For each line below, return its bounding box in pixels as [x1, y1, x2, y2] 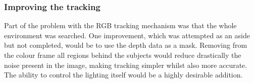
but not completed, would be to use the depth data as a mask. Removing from [4, 40, 247, 50]
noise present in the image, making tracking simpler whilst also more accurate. [4, 59, 247, 70]
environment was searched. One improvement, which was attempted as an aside [4, 30, 250, 40]
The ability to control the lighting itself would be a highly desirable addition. [4, 69, 243, 80]
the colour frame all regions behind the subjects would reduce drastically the [4, 50, 241, 60]
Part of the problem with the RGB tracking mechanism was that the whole [4, 20, 237, 31]
